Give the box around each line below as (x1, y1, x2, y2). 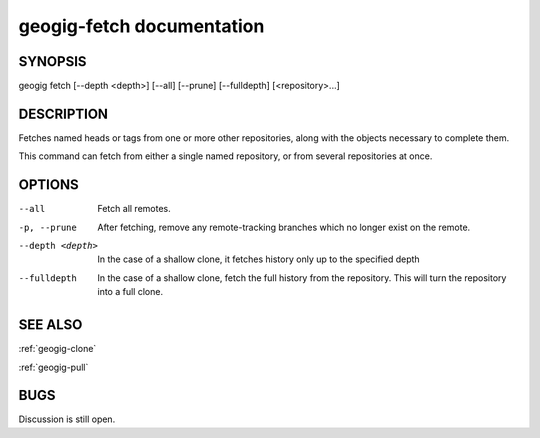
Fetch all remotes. (97, 203, 171, 215)
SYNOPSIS (18, 53, 87, 70)
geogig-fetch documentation (18, 15, 265, 37)
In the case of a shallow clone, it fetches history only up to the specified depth (97, 253, 420, 265)
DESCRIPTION (18, 105, 109, 122)
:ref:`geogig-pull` (18, 361, 89, 373)
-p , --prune (18, 221, 77, 233)
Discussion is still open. (18, 413, 116, 425)
